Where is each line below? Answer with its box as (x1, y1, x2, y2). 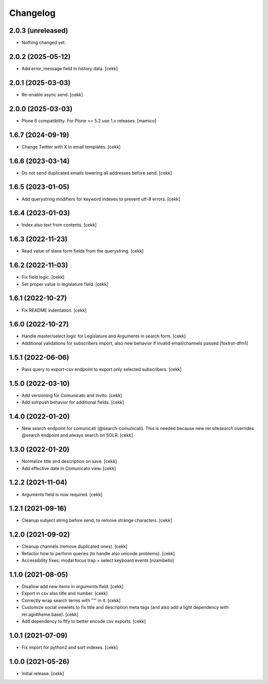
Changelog (9, 7, 56, 18)
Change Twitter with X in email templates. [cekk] (21, 144, 121, 150)
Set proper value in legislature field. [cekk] (21, 281, 109, 287)
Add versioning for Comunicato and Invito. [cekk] (21, 392, 123, 398)
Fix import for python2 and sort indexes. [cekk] (21, 644, 118, 650)
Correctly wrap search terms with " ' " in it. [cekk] (21, 597, 121, 603)
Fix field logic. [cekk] (21, 274, 65, 280)
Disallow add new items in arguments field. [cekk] (21, 584, 124, 590)
